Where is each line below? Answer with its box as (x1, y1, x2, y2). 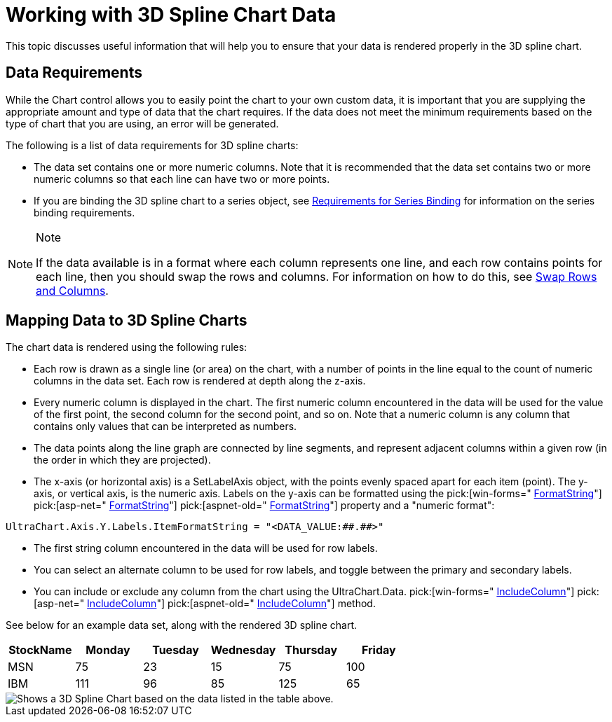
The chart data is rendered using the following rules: (6, 341, 247, 354)
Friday (361, 643, 396, 658)
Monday (86, 643, 130, 658)
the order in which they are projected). (34, 454, 211, 466)
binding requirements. (34, 206, 135, 218)
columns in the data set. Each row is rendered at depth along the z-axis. (34, 375, 366, 387)
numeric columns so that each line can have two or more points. (34, 172, 330, 185)
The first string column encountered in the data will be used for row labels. (34, 542, 378, 555)
